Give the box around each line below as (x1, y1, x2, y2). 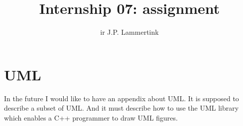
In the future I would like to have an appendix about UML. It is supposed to (4, 93, 239, 103)
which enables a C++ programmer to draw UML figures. (4, 112, 178, 123)
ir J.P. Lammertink (100, 27, 159, 37)
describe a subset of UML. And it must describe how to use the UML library (4, 103, 239, 113)
